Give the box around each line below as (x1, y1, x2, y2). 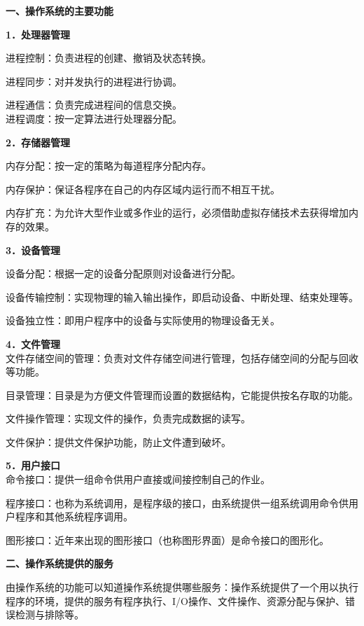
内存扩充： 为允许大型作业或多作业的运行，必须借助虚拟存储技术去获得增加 (6, 205, 349, 220)
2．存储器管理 (6, 134, 71, 149)
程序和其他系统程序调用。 (15, 509, 133, 524)
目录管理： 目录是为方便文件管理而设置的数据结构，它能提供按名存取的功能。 (6, 387, 358, 402)
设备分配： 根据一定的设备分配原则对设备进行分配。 (6, 266, 241, 281)
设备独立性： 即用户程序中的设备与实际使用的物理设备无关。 (6, 313, 280, 328)
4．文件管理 (6, 336, 61, 351)
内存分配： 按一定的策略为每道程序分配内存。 (6, 158, 211, 173)
